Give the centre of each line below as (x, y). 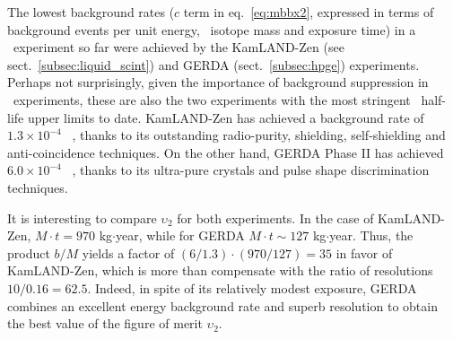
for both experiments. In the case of (275, 217)
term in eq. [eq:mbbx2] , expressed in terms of (309, 12)
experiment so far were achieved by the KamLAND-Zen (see (179, 47)
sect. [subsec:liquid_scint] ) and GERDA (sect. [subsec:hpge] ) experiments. (213, 64)
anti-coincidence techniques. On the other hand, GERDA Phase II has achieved (226, 152)
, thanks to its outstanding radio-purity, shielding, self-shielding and (259, 135)
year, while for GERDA (180, 235)
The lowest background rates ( (91, 12)
